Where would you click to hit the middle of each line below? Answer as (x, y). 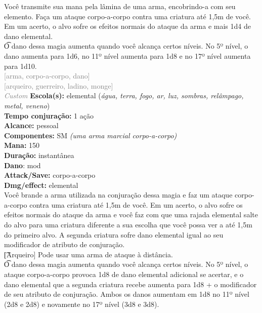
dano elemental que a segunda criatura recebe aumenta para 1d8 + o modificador (130, 284)
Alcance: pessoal (31, 125)
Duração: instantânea (39, 155)
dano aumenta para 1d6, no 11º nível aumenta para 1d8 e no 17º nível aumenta (127, 55)
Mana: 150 (22, 145)
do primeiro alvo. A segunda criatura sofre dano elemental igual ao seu (114, 234)
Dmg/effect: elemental (41, 185)
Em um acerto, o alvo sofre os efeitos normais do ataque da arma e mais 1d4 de (127, 26)
